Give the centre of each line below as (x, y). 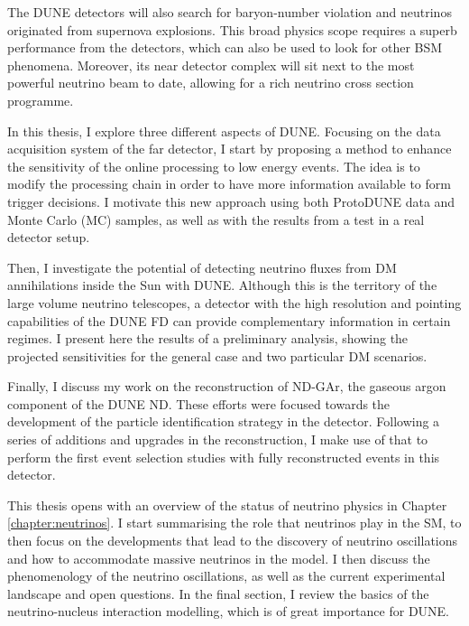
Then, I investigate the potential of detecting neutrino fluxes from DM (202, 267)
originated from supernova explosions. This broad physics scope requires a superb (232, 29)
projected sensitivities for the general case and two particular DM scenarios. (217, 355)
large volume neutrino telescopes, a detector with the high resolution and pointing (234, 302)
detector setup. (49, 237)
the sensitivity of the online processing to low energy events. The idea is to (214, 166)
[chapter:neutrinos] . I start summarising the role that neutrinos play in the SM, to (234, 523)
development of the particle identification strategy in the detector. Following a (224, 421)
